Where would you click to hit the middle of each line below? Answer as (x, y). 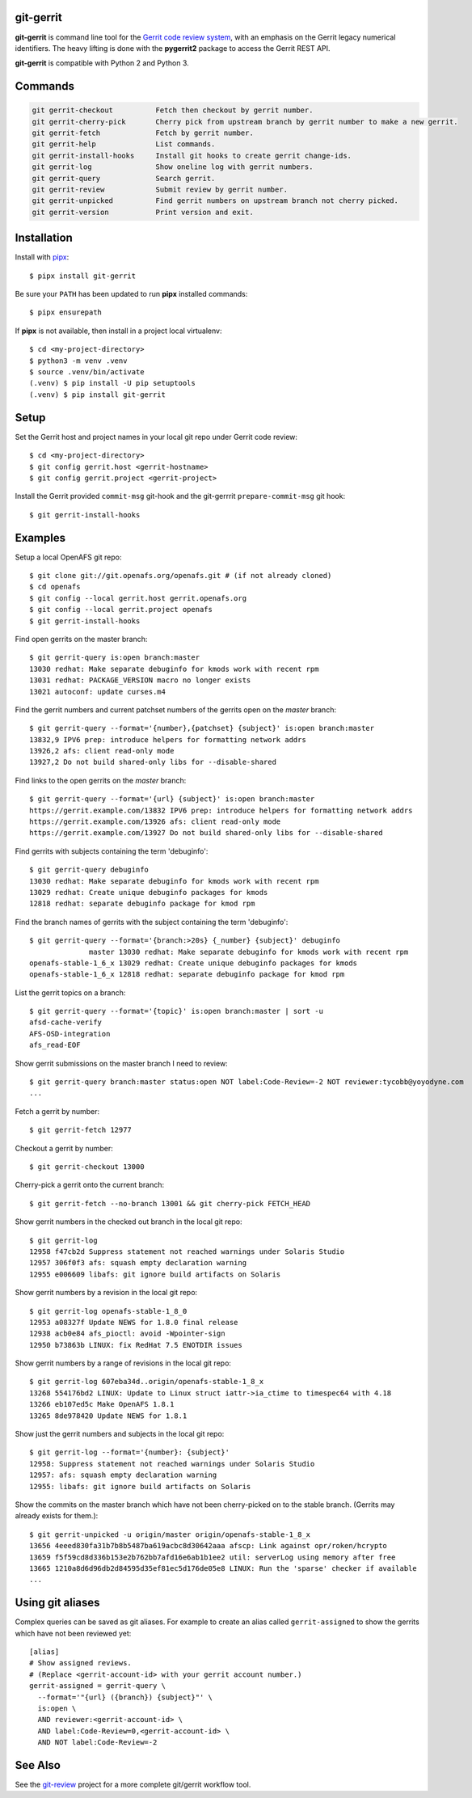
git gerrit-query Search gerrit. (124, 178)
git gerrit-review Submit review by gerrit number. (160, 190)
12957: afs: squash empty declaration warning (123, 1475)
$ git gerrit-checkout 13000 (87, 1167)
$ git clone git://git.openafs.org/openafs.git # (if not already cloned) (181, 575)
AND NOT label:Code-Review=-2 (97, 1743)
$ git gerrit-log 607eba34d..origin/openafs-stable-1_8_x (147, 1382)
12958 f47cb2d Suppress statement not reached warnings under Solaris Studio (187, 1251)
